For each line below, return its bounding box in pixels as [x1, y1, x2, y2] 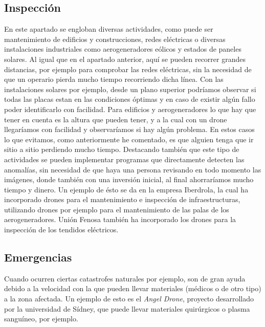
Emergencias [4, 249, 72, 265]
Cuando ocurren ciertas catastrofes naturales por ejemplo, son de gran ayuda [4, 273, 246, 284]
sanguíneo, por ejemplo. [4, 313, 78, 324]
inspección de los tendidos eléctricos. [4, 224, 119, 235]
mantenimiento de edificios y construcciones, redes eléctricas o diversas [4, 33, 226, 44]
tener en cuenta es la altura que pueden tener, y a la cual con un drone [4, 114, 227, 124]
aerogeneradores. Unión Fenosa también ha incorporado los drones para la [4, 214, 236, 225]
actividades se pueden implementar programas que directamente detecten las [4, 154, 245, 164]
